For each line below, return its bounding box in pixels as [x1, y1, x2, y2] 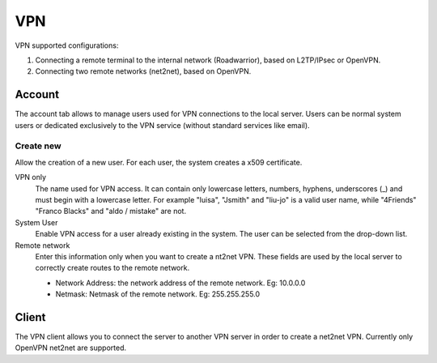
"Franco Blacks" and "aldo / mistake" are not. [35, 207, 186, 216]
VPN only [15, 173, 47, 182]
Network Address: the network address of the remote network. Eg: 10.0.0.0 [55, 278, 306, 288]
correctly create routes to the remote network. [35, 263, 190, 273]
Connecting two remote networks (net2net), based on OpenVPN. [35, 66, 252, 76]
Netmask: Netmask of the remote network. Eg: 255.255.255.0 [55, 289, 261, 299]
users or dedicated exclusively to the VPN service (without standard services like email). [15, 120, 311, 130]
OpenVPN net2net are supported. [15, 343, 127, 352]
